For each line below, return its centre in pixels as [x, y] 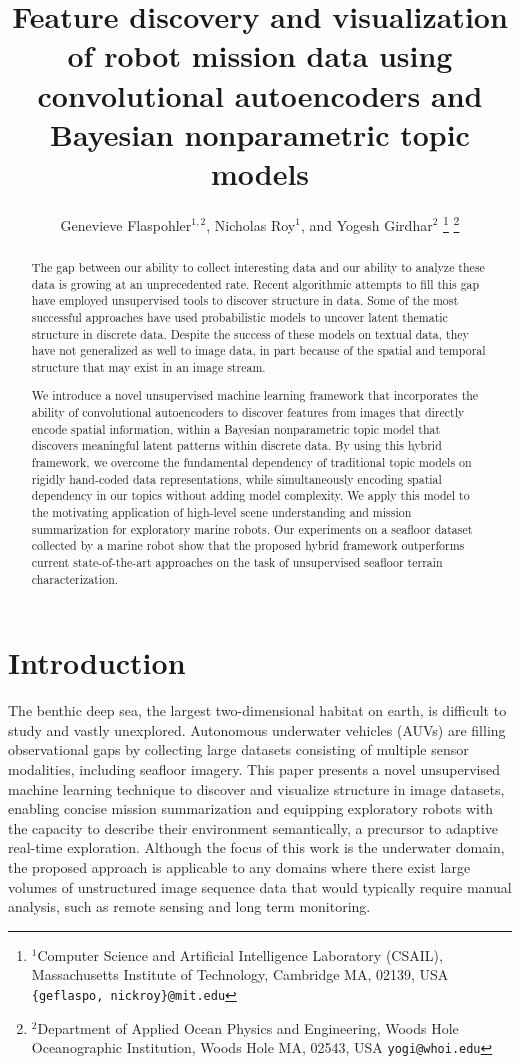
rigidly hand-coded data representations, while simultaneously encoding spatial [236, 478]
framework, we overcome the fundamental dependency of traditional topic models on [251, 462]
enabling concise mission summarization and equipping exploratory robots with [251, 808]
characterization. [75, 578]
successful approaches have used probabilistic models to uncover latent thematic [239, 316]
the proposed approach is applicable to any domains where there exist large [239, 866]
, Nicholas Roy [251, 224]
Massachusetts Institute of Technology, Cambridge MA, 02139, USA [240, 974]
